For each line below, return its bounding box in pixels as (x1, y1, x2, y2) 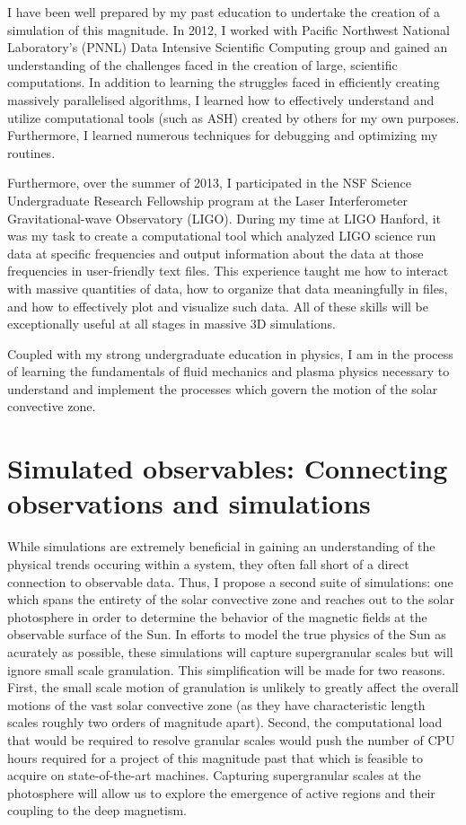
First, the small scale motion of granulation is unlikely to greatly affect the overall (7, 678, 459, 697)
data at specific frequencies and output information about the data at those (7, 243, 424, 262)
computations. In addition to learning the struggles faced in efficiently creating (7, 73, 440, 92)
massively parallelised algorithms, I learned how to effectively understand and (7, 90, 435, 109)
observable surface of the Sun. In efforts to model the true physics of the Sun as (7, 625, 446, 644)
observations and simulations (7, 485, 371, 522)
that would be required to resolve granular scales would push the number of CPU (7, 730, 455, 749)
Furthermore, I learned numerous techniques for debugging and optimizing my (7, 126, 438, 145)
